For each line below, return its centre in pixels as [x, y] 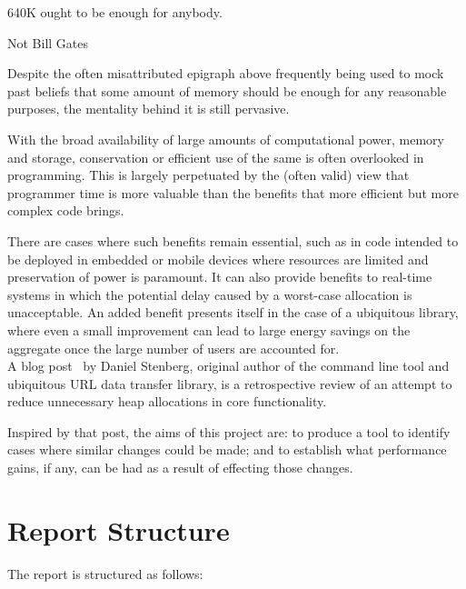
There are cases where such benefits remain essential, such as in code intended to [233, 240]
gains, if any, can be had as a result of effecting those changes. [180, 468]
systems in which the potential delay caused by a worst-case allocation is [210, 294]
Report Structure [119, 529]
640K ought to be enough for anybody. [115, 12]
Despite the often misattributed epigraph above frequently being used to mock [226, 73]
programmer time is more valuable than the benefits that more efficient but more [233, 192]
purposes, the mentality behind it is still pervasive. [149, 109]
